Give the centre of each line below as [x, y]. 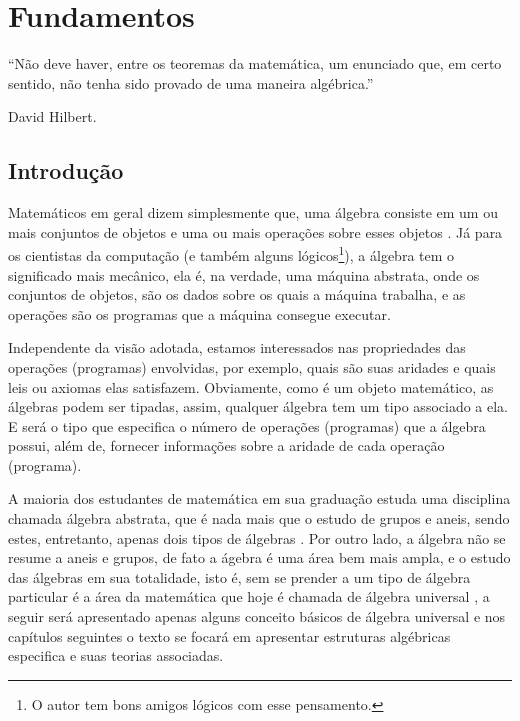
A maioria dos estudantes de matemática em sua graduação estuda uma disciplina [259, 498]
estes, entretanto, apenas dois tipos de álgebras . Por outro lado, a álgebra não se [257, 537]
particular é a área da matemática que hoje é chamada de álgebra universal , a [249, 596]
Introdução [66, 170]
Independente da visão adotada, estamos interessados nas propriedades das [237, 347]
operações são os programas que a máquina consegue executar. [199, 313]
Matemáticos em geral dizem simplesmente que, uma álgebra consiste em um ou [253, 212]
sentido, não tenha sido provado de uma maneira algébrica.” [191, 82]
